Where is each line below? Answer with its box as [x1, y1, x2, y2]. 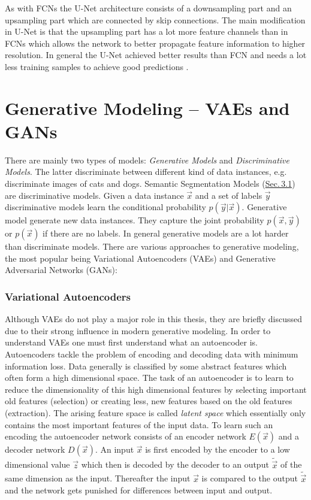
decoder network [5, 443, 65, 456]
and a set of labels [195, 189, 262, 201]
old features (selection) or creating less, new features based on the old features [5, 395, 292, 407]
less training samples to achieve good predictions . [5, 60, 189, 72]
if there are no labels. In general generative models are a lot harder [43, 227, 289, 240]
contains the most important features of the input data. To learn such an [5, 418, 273, 431]
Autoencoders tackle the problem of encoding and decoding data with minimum [5, 348, 298, 360]
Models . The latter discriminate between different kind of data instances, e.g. [5, 165, 287, 178]
